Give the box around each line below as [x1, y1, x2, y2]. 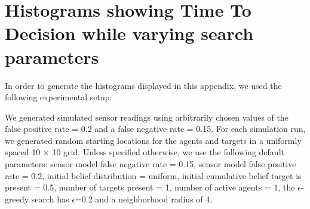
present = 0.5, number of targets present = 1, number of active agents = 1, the [5, 181, 295, 193]
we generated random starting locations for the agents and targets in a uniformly [5, 134, 302, 146]
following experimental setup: [5, 91, 112, 103]
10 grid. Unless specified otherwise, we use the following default [52, 146, 284, 158]
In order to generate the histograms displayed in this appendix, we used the [5, 79, 282, 91]
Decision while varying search [5, 21, 254, 45]
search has [31, 192, 69, 205]
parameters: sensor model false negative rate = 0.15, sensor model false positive [5, 158, 296, 170]
